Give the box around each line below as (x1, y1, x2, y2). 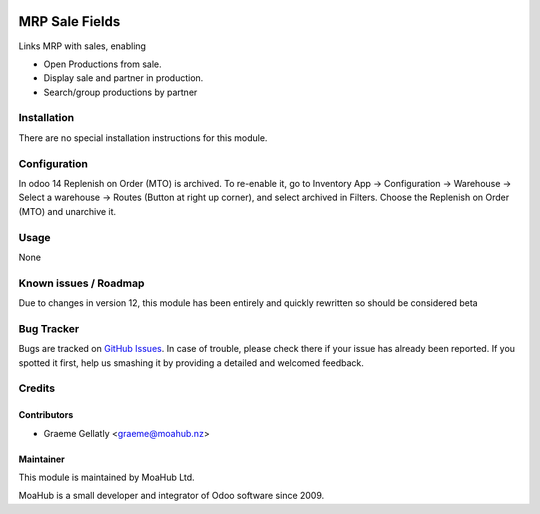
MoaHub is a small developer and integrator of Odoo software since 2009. (18, 490, 325, 502)
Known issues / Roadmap (18, 276, 145, 290)
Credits (18, 381, 55, 395)
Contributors (18, 409, 74, 421)
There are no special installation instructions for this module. (18, 131, 268, 144)
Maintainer (18, 453, 65, 465)
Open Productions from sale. (43, 58, 162, 70)
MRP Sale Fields (18, 13, 121, 30)
